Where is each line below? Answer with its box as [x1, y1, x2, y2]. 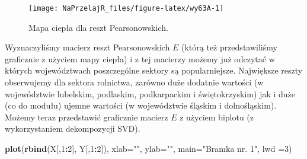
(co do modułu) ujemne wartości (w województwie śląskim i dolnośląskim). [5, 99, 277, 112]
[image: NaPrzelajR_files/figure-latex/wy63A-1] [28, 4, 224, 12]
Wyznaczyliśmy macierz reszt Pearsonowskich [5, 41, 170, 53]
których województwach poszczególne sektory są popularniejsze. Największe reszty [5, 64, 303, 77]
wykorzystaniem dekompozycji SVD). [5, 122, 140, 135]
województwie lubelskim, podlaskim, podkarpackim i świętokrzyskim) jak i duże [5, 87, 296, 100]
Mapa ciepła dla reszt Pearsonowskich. [28, 21, 168, 33]
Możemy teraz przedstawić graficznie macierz [5, 110, 168, 123]
